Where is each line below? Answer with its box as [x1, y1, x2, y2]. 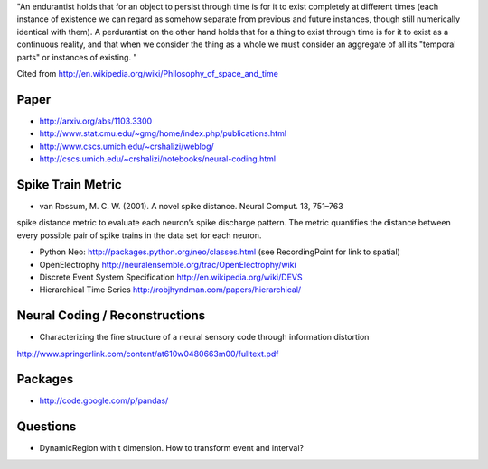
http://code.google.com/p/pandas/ [39, 395, 169, 406]
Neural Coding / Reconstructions [16, 308, 206, 324]
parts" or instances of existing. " [16, 51, 137, 62]
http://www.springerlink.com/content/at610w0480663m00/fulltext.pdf [16, 348, 279, 359]
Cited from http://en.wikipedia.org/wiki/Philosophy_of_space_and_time [16, 68, 279, 78]
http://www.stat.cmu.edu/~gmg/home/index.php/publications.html [39, 128, 287, 139]
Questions [16, 419, 77, 435]
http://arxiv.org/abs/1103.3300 [39, 115, 153, 126]
